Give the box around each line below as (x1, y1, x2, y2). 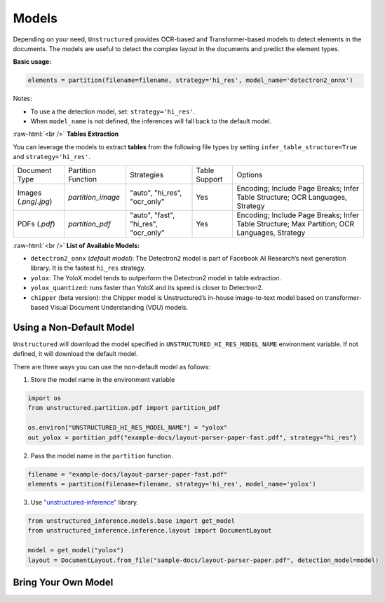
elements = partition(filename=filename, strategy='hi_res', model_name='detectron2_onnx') (27, 76, 353, 84)
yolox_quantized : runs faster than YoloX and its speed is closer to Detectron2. (30, 284, 264, 292)
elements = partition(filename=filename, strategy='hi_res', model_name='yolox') (27, 480, 317, 488)
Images (17, 188, 42, 198)
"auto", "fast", (130, 210, 175, 220)
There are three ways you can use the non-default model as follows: (13, 362, 210, 371)
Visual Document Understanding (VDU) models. (50, 303, 189, 311)
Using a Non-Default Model (13, 321, 135, 333)
